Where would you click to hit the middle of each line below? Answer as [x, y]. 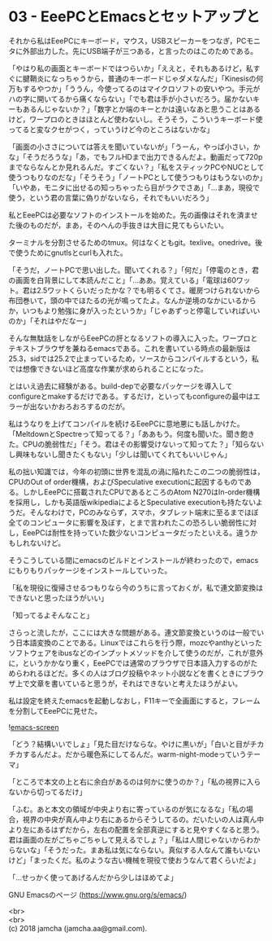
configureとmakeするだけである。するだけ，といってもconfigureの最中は [131, 396]
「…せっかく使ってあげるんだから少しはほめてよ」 [93, 877]
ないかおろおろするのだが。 [83, 406]
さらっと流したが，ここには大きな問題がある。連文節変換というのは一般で [133, 632]
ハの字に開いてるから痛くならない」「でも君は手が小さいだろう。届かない [131, 99]
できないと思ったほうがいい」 [58, 598]
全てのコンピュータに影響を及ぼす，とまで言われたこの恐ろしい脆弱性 [125, 522]
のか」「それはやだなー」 [50, 321]
